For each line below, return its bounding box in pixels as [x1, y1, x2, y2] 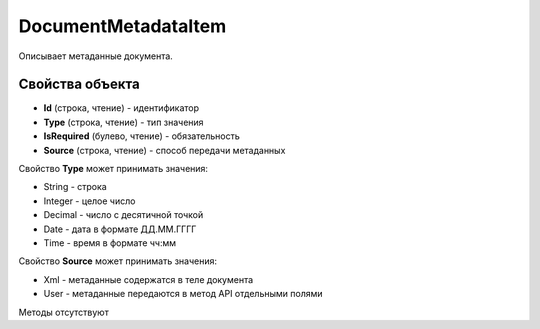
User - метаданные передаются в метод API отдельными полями [43, 288, 324, 300]
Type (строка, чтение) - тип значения [43, 116, 204, 128]
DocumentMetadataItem [18, 15, 227, 37]
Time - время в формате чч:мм [43, 236, 177, 249]
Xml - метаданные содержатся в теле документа [43, 273, 254, 285]
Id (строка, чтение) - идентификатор [43, 102, 200, 114]
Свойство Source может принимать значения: [18, 255, 217, 267]
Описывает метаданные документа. [18, 50, 174, 62]
